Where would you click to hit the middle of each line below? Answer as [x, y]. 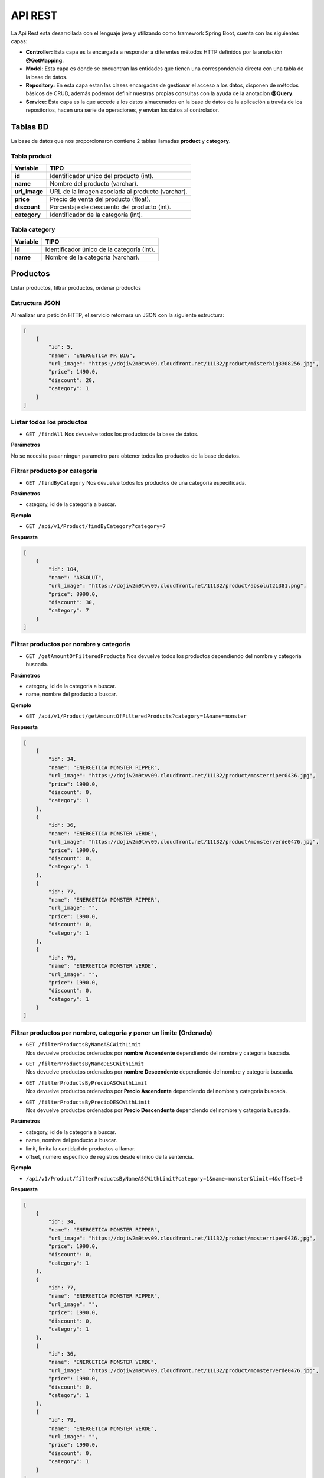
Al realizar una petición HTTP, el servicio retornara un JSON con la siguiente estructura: [118, 315]
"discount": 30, [72, 602]
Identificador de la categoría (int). [96, 215]
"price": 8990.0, [73, 594]
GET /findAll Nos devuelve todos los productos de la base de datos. [112, 434]
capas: [19, 41]
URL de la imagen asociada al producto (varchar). [119, 192]
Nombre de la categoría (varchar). [92, 257]
